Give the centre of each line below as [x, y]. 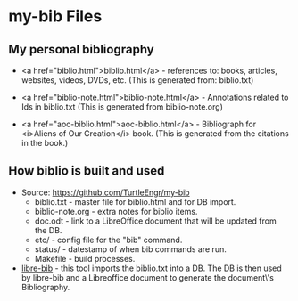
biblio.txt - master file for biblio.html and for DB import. [135, 201]
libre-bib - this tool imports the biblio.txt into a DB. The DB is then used [151, 268]
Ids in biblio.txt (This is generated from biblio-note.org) [122, 107]
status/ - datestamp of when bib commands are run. [130, 249]
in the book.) [45, 143]
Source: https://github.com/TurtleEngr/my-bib [105, 192]
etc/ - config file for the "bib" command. [108, 240]
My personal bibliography [82, 49]
